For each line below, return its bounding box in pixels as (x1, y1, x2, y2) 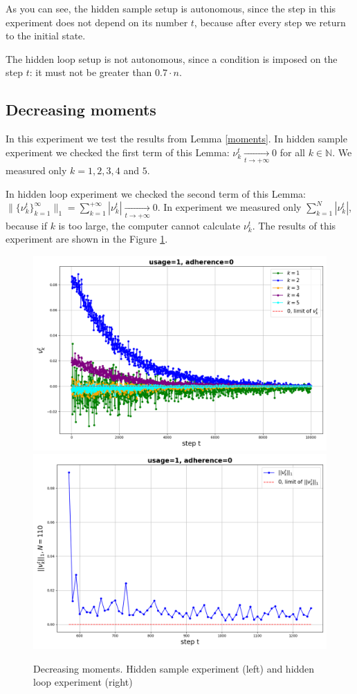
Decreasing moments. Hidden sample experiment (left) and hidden (33, 661, 315, 675)
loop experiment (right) (33, 675, 133, 689)
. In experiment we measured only (157, 200, 302, 214)
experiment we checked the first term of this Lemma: (6, 144, 230, 159)
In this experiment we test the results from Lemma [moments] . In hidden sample (6, 131, 347, 146)
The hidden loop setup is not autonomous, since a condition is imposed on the (6, 51, 338, 66)
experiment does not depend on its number (6, 15, 188, 29)
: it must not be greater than (29, 65, 152, 79)
